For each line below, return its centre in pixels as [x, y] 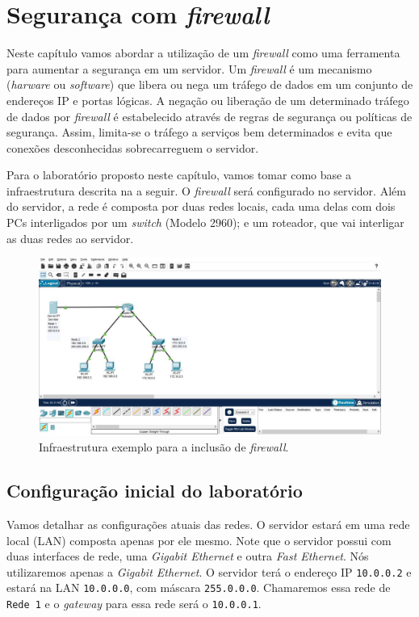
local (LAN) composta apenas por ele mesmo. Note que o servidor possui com [199, 540]
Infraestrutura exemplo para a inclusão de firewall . [164, 447]
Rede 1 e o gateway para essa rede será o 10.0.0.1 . [134, 604]
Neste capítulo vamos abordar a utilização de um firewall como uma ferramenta [203, 53]
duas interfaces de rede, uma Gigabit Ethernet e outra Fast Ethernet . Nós [188, 556]
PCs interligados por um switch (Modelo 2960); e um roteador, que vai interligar [205, 222]
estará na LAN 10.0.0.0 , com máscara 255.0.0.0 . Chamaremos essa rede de [199, 588]
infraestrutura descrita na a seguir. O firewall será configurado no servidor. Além [206, 190]
